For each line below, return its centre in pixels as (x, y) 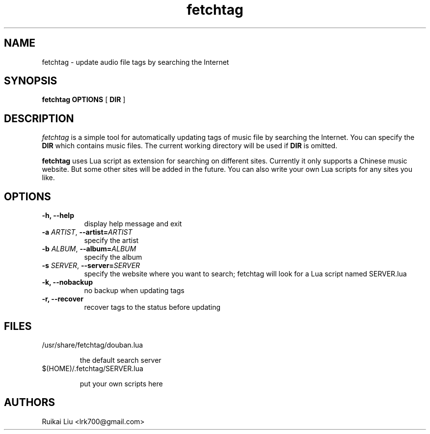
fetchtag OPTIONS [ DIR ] (84, 100)
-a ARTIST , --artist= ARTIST (87, 232)
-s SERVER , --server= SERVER (91, 266)
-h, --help (58, 216)
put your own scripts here (121, 383)
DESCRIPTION (39, 118)
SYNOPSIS (31, 81)
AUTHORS (30, 403)
